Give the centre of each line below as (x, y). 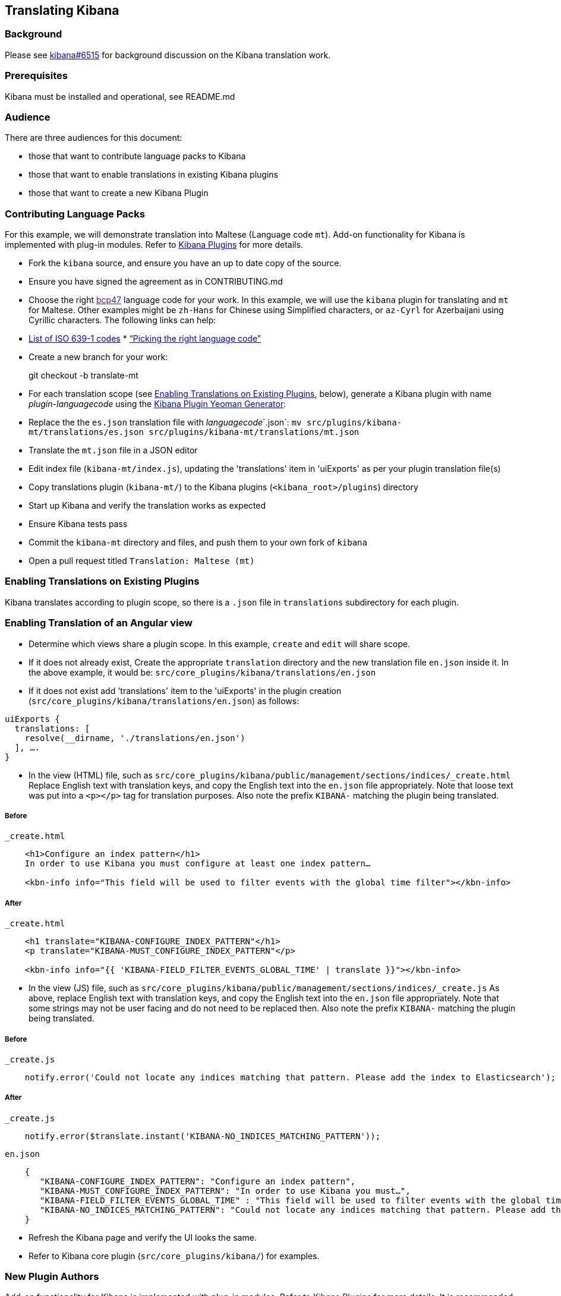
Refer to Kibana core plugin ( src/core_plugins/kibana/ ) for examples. (174, 1256)
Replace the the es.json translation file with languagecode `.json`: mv (165, 422)
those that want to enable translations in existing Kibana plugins (153, 175)
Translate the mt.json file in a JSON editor (113, 450)
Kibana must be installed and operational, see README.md (120, 96)
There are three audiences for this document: (94, 138)
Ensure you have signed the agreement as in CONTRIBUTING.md (156, 282)
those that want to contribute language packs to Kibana (137, 156)
